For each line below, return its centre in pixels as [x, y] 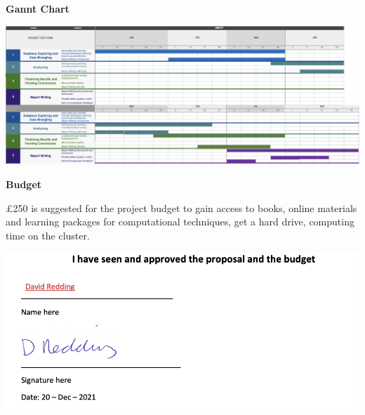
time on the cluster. [48, 235]
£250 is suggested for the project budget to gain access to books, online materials [181, 207]
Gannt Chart [38, 8]
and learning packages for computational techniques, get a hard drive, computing [180, 222]
